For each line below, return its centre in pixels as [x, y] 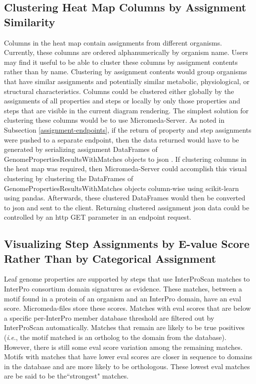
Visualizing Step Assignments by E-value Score [127, 244]
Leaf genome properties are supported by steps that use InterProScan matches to [127, 279]
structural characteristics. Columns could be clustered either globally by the [119, 91]
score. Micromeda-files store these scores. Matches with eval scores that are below [128, 308]
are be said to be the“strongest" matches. [66, 376]
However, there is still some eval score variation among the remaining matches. [123, 347]
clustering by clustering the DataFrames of [69, 178]
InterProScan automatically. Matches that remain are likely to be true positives [125, 327]
